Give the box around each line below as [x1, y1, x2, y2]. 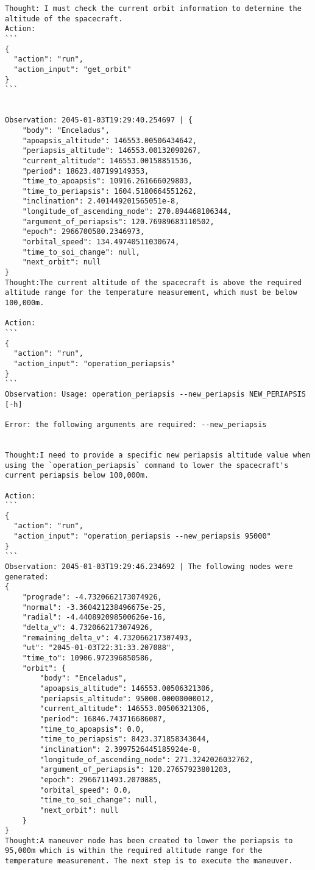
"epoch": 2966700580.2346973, [22, 227, 145, 236]
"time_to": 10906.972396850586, [22, 654, 154, 662]
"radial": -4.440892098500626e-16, [22, 613, 166, 622]
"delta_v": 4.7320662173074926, [22, 623, 154, 632]
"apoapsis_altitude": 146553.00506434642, [22, 136, 197, 145]
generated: [5, 572, 49, 581]
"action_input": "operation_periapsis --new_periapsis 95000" [13, 532, 271, 541]
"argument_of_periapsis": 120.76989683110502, [22, 217, 214, 226]
